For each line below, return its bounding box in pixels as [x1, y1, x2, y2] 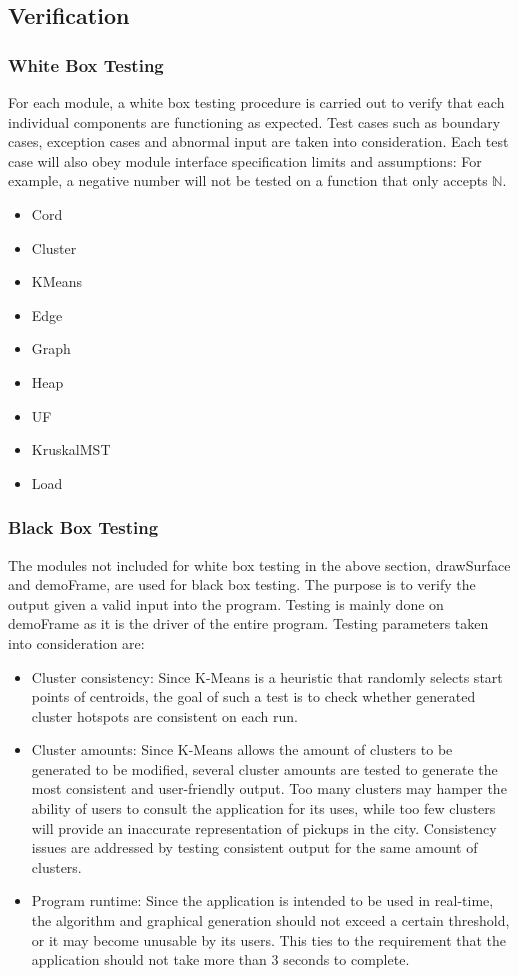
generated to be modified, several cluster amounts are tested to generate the [31, 758, 498, 779]
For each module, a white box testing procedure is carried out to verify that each [8, 92, 505, 112]
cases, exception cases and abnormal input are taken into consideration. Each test [8, 131, 509, 152]
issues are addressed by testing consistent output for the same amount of [31, 837, 478, 858]
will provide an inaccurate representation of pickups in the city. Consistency [31, 817, 497, 838]
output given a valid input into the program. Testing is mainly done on [8, 593, 444, 614]
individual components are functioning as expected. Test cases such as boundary [8, 111, 501, 132]
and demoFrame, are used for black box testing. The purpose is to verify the [8, 574, 476, 595]
